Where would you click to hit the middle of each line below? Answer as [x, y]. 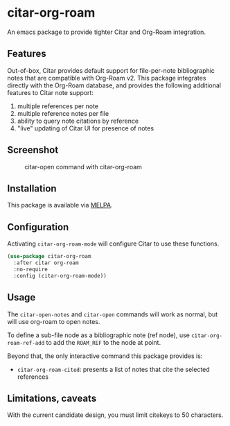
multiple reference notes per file [63, 113]
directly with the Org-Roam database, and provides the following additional [114, 85]
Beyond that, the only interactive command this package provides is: [105, 356]
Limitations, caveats [52, 398]
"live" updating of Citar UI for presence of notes [86, 128]
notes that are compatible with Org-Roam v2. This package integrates [107, 78]
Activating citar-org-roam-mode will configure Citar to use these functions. [113, 244]
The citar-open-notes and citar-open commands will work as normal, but [113, 314]
